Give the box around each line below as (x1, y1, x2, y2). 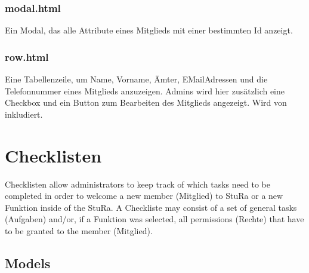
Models (5, 253, 51, 272)
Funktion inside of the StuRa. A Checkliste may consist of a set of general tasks (5, 201, 297, 213)
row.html (5, 49, 49, 64)
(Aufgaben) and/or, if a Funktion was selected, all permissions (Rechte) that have (5, 213, 304, 225)
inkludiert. (5, 108, 43, 120)
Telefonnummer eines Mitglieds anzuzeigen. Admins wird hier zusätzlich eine (5, 84, 285, 97)
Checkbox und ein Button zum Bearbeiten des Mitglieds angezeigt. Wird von (5, 96, 287, 109)
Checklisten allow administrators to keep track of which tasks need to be (5, 177, 270, 190)
